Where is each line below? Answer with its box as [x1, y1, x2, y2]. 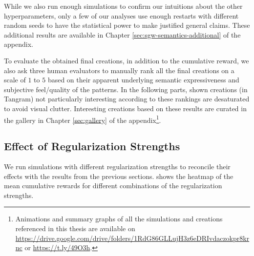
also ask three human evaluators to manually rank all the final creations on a [4, 65, 234, 75]
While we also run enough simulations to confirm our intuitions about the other [4, 1, 243, 11]
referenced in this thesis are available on [15, 223, 135, 233]
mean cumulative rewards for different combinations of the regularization [4, 180, 222, 191]
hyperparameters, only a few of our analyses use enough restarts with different [4, 10, 239, 20]
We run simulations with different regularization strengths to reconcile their [4, 161, 231, 171]
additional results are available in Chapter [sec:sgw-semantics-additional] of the [4, 29, 241, 39]
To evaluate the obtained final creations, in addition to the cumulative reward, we [4, 55, 249, 65]
